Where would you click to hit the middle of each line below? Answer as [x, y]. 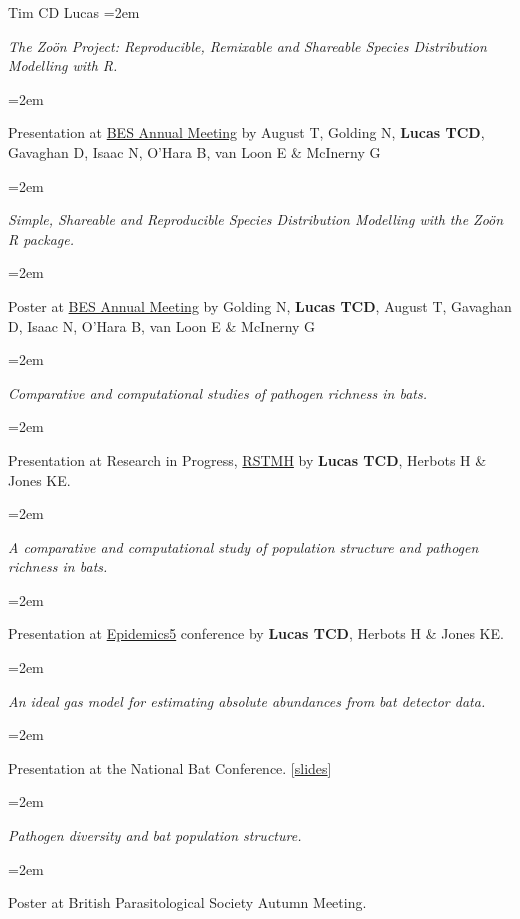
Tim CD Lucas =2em [74, 12]
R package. [41, 238]
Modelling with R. [63, 65]
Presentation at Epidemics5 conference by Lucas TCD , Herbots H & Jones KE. [256, 633]
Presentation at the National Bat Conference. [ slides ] [170, 767]
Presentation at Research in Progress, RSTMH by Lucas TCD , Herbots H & [247, 459]
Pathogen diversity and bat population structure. [155, 835]
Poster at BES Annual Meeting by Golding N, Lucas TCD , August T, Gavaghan [260, 305]
